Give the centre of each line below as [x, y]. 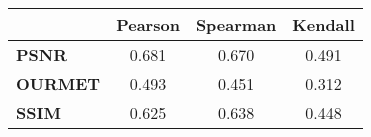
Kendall [323, 24]
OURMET [58, 83]
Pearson [148, 24]
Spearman [236, 24]
